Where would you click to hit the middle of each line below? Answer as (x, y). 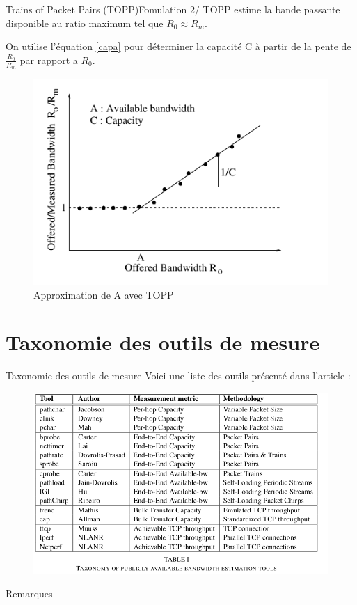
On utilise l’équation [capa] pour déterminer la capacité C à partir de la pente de (178, 46)
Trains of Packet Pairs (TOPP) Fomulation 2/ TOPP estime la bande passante (173, 9)
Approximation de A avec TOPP (104, 294)
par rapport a (49, 60)
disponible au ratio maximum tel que (85, 23)
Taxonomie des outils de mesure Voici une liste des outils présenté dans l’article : (178, 376)
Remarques (29, 594)
